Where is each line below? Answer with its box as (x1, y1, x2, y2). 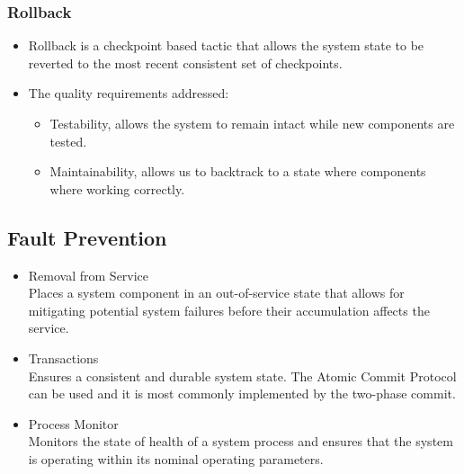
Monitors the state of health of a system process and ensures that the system (28, 432, 453, 451)
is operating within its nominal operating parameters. (28, 449, 324, 468)
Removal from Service (28, 265, 149, 284)
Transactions (28, 348, 99, 367)
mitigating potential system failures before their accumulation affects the (28, 300, 430, 319)
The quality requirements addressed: (28, 84, 229, 103)
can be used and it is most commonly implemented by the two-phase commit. (28, 384, 456, 403)
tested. (49, 131, 87, 150)
